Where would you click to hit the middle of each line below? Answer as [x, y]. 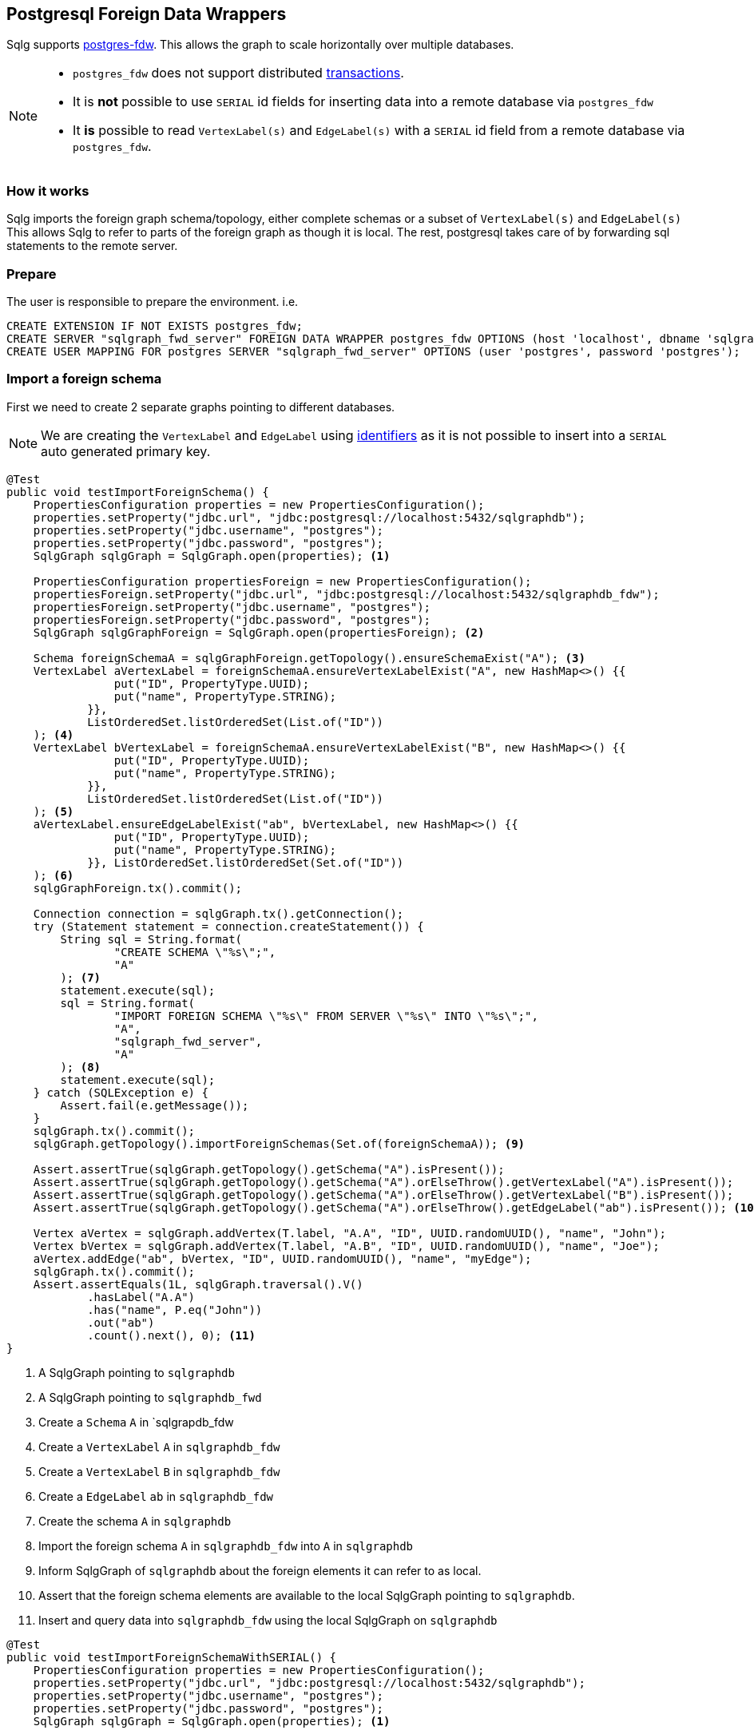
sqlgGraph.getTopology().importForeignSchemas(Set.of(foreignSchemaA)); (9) [279, 1143]
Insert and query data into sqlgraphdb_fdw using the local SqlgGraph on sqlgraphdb [268, 1620]
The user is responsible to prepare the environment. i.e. [153, 301]
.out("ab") [121, 1322]
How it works [48, 190]
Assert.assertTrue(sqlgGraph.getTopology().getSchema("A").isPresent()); [269, 1169]
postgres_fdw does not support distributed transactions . [238, 73]
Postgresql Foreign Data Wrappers [147, 14]
